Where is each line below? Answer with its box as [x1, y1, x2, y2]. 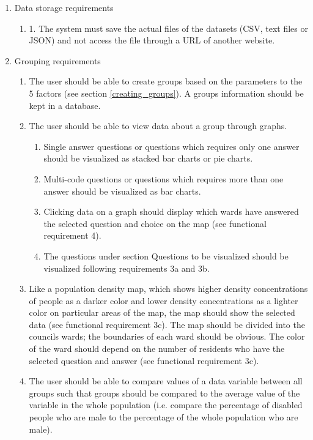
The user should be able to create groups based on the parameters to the [29, 75, 303, 88]
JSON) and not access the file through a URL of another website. [29, 34, 275, 47]
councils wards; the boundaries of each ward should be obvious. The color [29, 330, 305, 343]
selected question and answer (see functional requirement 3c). [29, 354, 259, 367]
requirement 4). [43, 229, 101, 242]
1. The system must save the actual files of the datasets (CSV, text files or [29, 21, 308, 34]
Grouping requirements [14, 54, 101, 67]
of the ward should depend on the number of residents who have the [29, 342, 285, 355]
